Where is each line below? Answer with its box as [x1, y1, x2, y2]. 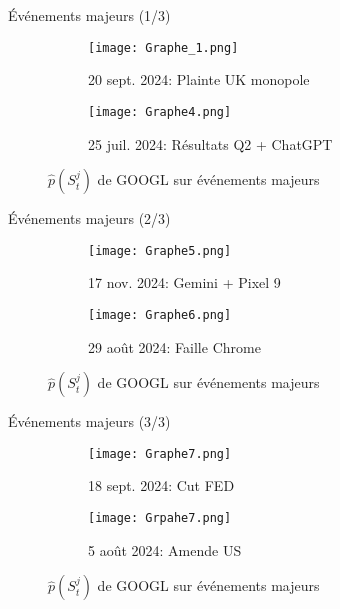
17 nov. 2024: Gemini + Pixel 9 [88, 272, 281, 293]
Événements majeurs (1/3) [8, 5, 171, 25]
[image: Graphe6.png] [88, 307, 232, 322]
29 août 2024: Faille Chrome [88, 336, 261, 357]
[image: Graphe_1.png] [88, 40, 239, 55]
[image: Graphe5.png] [88, 243, 232, 258]
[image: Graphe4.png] [88, 104, 232, 119]
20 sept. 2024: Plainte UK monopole [88, 69, 310, 90]
